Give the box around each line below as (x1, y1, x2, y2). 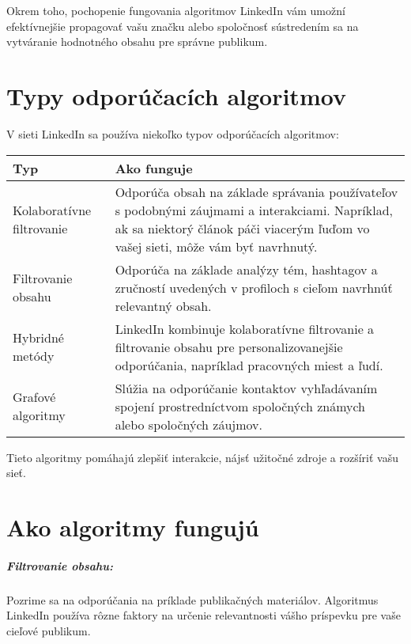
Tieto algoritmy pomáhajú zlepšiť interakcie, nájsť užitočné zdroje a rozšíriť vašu (6, 449, 398, 465)
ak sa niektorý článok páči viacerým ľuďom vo (115, 218, 370, 237)
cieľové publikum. (6, 622, 91, 638)
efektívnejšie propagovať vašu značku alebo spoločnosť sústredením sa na (6, 17, 359, 34)
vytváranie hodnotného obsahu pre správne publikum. (6, 33, 268, 50)
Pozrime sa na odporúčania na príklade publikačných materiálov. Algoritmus (6, 591, 379, 608)
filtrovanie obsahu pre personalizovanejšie (115, 337, 343, 356)
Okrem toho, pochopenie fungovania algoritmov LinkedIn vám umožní (6, 2, 345, 18)
